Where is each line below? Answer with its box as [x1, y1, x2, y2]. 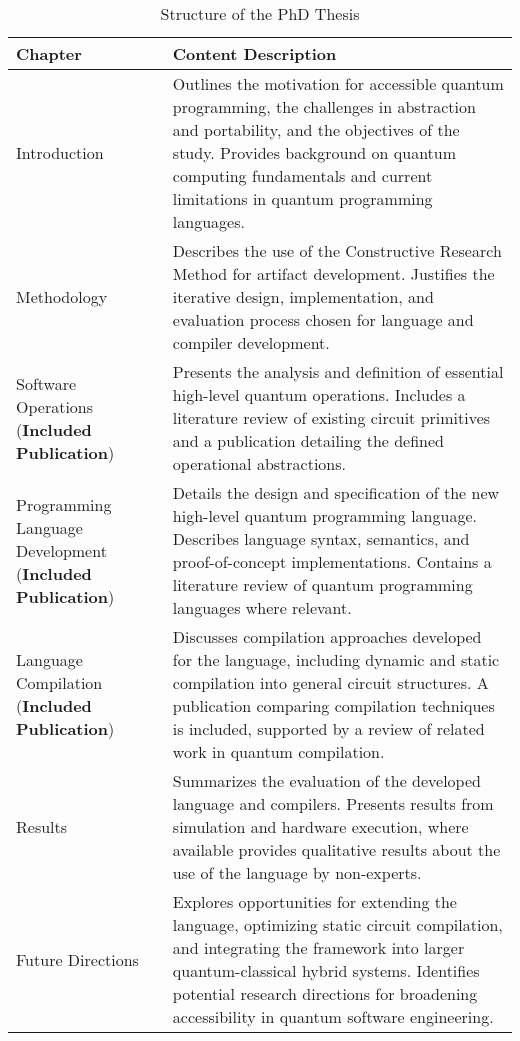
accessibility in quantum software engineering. [172, 1005, 494, 1028]
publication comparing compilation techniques [172, 694, 495, 717]
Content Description [172, 42, 337, 65]
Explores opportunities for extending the [172, 890, 457, 913]
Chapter [16, 42, 82, 65]
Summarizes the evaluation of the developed [172, 769, 481, 792]
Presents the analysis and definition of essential [172, 360, 504, 383]
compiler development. [172, 331, 330, 354]
